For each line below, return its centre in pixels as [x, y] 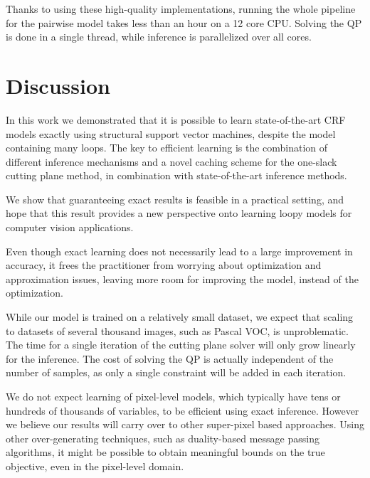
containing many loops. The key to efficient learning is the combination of [167, 148]
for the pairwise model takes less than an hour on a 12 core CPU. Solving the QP [184, 22]
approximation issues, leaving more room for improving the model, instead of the [182, 278]
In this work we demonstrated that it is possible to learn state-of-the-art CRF [176, 119]
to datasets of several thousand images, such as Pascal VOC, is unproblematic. [177, 330]
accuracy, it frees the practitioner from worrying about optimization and [164, 265]
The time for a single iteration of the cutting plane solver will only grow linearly [181, 345]
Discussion [58, 85]
